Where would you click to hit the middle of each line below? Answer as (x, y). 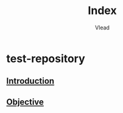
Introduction (30, 81)
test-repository (46, 58)
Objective (25, 102)
